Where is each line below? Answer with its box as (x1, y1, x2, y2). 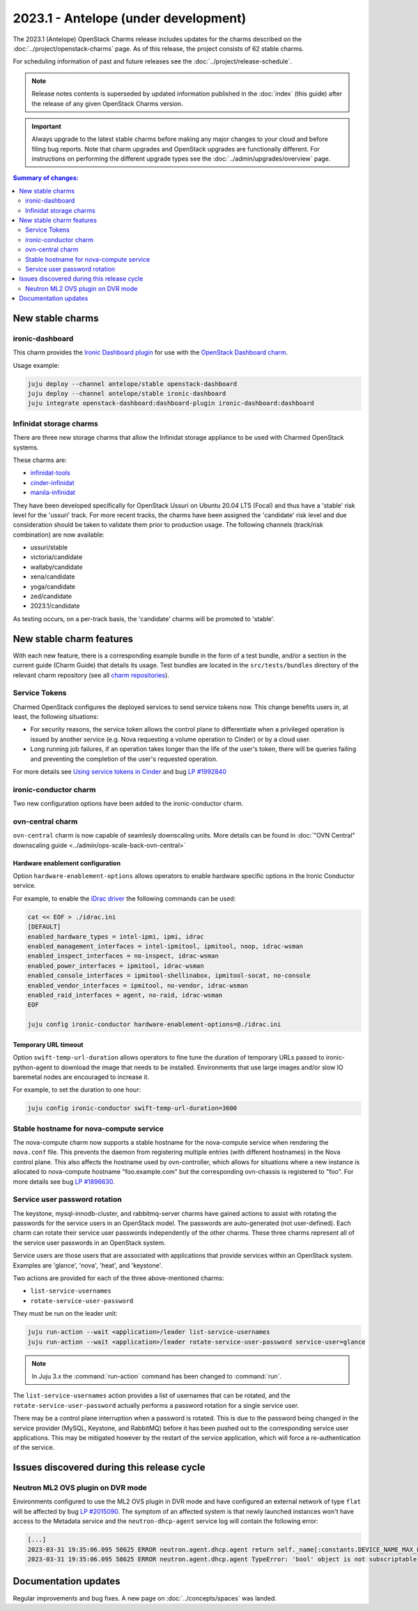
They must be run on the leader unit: (13, 1309, 118, 1318)
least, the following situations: (13, 713, 99, 721)
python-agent (13, 1063, 52, 1071)
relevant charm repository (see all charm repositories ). (13, 671, 170, 679)
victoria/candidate (30, 553, 83, 561)
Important (31, 122, 62, 131)
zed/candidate (30, 592, 72, 600)
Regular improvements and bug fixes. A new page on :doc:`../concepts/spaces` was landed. (13, 1594, 277, 1602)
